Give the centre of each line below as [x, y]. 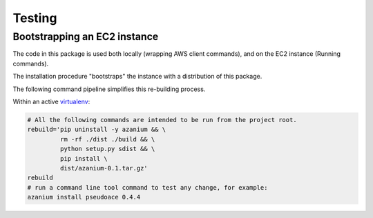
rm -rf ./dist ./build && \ [107, 139]
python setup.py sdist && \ [107, 149]
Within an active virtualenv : [51, 101]
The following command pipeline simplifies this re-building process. [109, 89]
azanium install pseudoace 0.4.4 [84, 197]
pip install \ [84, 158]
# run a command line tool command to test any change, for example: [147, 187]
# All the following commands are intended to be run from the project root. [162, 120]
